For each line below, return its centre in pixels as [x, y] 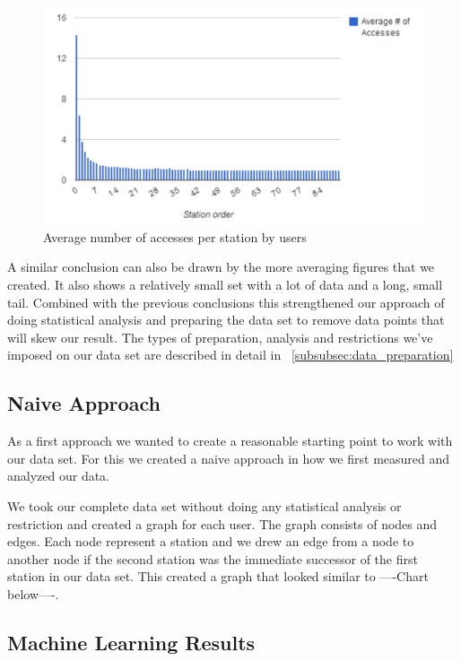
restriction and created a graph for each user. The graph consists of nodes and [222, 523]
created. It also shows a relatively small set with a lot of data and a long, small [225, 284]
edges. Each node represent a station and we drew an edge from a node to [211, 541]
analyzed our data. [59, 476]
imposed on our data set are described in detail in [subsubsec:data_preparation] [230, 355]
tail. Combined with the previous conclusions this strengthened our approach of [226, 302]
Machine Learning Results [131, 642]
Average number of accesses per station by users [175, 236]
